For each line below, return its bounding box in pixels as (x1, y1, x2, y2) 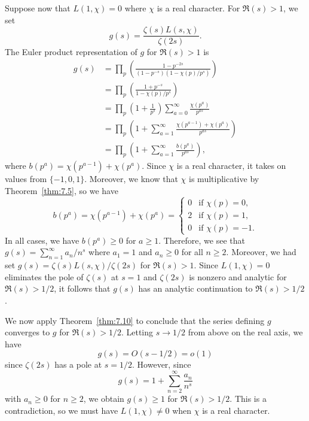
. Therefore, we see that (158, 234, 245, 246)
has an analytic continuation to (138, 282, 253, 295)
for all (181, 246, 203, 258)
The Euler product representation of (5, 46, 137, 58)
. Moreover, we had (226, 246, 296, 258)
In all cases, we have (5, 234, 79, 246)
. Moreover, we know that (84, 172, 178, 185)
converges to (5, 326, 50, 338)
